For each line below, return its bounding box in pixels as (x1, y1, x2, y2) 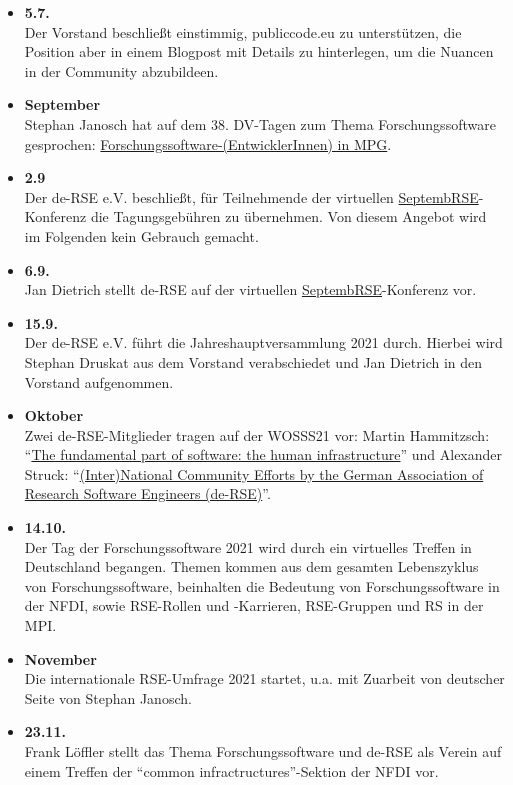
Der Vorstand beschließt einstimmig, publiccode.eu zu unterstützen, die (24, 21, 462, 42)
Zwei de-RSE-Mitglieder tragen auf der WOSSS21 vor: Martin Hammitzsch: (24, 424, 490, 445)
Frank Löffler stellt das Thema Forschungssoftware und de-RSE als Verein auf (24, 741, 502, 761)
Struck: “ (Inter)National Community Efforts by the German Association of (24, 463, 484, 484)
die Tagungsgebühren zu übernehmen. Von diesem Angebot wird (90, 206, 487, 227)
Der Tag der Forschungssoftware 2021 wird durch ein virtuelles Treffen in (24, 536, 472, 557)
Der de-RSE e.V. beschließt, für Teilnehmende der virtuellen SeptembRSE (24, 186, 479, 207)
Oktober (24, 405, 84, 426)
